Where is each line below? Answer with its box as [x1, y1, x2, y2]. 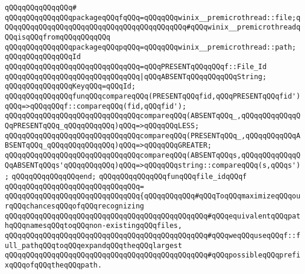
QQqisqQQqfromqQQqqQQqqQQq [5, 32, 110, 41]
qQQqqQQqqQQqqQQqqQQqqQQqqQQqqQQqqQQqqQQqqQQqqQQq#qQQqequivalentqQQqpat [5, 211, 301, 220]
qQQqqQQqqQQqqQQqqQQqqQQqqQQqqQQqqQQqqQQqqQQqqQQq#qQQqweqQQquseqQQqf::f [5, 231, 301, 240]
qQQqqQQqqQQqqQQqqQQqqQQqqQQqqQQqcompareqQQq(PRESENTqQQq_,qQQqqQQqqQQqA [5, 131, 301, 140]
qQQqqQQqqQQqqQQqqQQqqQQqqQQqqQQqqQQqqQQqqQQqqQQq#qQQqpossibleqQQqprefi [5, 251, 301, 260]
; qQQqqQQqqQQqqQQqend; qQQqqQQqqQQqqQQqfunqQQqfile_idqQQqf [5, 172, 247, 181]
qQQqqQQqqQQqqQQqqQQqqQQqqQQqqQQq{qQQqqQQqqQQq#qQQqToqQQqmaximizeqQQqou [5, 192, 301, 201]
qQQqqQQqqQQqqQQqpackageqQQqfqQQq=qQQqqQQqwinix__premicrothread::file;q [5, 13, 301, 22]
